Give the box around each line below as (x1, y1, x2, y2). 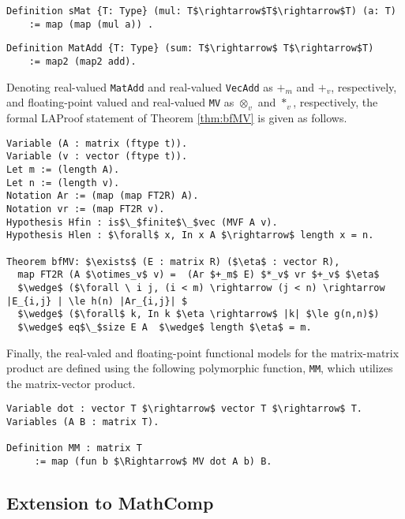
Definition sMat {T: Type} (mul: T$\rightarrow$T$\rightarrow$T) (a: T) (6, 6, 396, 17)
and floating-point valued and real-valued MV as (6, 94, 234, 110)
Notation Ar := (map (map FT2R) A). (6, 190, 199, 202)
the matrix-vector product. (6, 375, 136, 391)
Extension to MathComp (6, 491, 214, 515)
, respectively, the (293, 94, 378, 110)
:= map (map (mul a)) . (28, 18, 154, 30)
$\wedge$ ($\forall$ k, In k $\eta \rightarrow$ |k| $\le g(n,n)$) (17, 308, 380, 320)
